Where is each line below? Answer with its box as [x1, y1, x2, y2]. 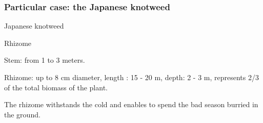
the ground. [4, 109, 41, 119]
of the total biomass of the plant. [4, 82, 108, 92]
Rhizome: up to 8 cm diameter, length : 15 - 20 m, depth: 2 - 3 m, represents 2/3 [4, 72, 259, 82]
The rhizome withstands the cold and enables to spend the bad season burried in [4, 99, 258, 110]
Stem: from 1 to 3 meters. [4, 55, 85, 65]
